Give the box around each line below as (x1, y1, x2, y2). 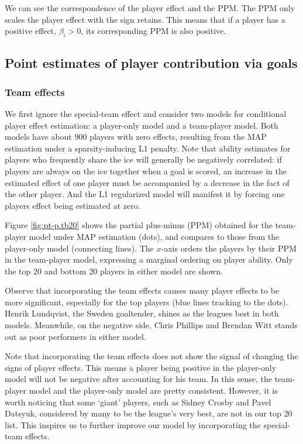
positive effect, (5, 25, 56, 37)
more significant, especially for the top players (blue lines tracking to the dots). (5, 295, 288, 308)
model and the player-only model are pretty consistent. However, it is (29, 384, 278, 397)
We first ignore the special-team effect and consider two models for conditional (5, 107, 287, 119)
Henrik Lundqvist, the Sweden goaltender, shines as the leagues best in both (5, 307, 279, 319)
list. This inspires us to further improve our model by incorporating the (5, 418, 261, 431)
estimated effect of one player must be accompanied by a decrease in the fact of (5, 176, 290, 188)
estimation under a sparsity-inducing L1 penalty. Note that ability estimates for (5, 142, 291, 154)
